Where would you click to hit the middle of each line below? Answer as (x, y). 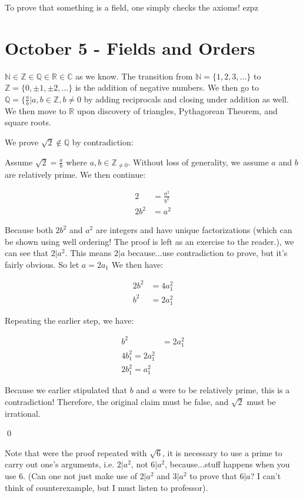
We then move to (36, 110)
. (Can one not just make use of (80, 476)
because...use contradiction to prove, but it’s (207, 253)
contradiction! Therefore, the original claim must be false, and (117, 402)
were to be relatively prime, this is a (224, 390)
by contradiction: (103, 142)
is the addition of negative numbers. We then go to (167, 87)
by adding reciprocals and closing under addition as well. (186, 99)
